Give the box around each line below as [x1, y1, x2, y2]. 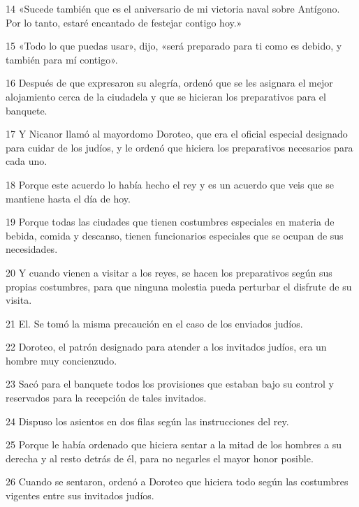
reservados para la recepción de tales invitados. [6, 390, 207, 405]
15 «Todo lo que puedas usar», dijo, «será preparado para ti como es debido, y [6, 38, 342, 53]
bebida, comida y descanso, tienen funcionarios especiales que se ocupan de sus [6, 228, 344, 242]
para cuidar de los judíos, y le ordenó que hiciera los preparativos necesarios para [6, 140, 353, 154]
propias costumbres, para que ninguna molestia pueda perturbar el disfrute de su [6, 279, 352, 293]
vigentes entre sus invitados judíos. [6, 488, 154, 503]
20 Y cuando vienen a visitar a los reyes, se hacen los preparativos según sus [6, 265, 332, 279]
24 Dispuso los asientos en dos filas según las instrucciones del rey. [6, 413, 289, 428]
